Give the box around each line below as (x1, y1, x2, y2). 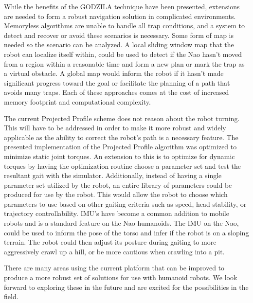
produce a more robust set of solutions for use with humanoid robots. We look (4, 272, 237, 283)
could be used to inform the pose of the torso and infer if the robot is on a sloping (4, 227, 249, 237)
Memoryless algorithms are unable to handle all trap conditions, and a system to (4, 20, 245, 31)
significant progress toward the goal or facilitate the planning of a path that (4, 77, 230, 88)
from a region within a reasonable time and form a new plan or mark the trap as (4, 58, 245, 69)
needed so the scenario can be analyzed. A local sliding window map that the (4, 39, 234, 50)
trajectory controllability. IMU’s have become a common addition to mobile (4, 208, 229, 218)
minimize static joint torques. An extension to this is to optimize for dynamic (4, 151, 235, 161)
